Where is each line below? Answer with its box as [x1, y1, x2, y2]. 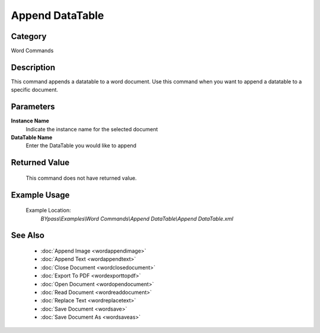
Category [11, 31, 47, 41]
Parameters [11, 102, 55, 112]
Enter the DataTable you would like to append [25, 142, 136, 149]
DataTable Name [11, 134, 53, 141]
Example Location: [25, 207, 71, 214]
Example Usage [11, 190, 70, 200]
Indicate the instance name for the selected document [25, 125, 158, 132]
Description [11, 62, 56, 72]
